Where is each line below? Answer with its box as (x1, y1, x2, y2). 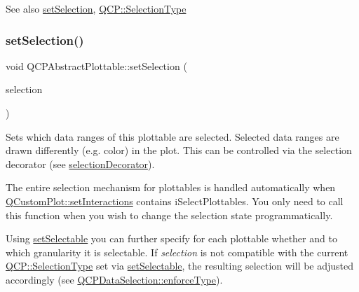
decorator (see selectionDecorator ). (6, 156, 155, 171)
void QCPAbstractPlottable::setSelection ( (6, 58, 187, 73)
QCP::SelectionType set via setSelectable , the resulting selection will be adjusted (6, 258, 354, 273)
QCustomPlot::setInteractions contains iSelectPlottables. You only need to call (6, 193, 344, 208)
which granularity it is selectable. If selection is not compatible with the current (6, 244, 348, 259)
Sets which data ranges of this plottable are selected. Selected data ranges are (6, 129, 339, 144)
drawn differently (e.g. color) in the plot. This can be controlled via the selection (6, 143, 352, 158)
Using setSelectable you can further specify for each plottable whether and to (6, 231, 337, 246)
